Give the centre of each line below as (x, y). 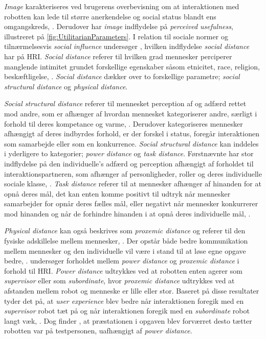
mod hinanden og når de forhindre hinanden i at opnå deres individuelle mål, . (127, 213)
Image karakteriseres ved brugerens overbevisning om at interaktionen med (122, 6)
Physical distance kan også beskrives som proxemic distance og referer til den (125, 231)
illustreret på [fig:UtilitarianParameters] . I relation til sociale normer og (116, 36)
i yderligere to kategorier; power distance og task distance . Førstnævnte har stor (129, 153)
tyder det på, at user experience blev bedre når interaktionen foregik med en (124, 300)
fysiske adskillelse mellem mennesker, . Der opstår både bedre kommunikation (126, 241)
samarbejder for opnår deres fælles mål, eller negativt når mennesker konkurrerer (131, 203)
